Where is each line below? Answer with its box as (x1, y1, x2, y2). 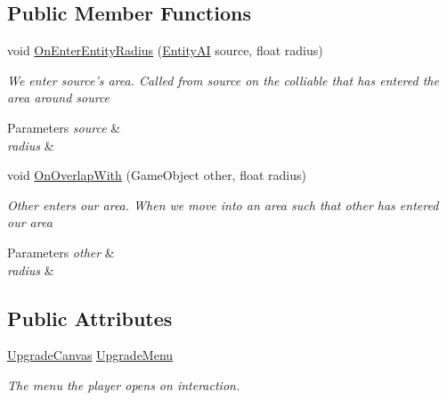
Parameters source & (7, 118, 121, 136)
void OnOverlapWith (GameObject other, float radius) (7, 166, 306, 184)
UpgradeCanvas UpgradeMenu (7, 346, 174, 364)
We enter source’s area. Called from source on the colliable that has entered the (7, 70, 439, 89)
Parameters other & (7, 242, 115, 261)
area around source (7, 88, 110, 107)
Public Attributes (7, 304, 173, 331)
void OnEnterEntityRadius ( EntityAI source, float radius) (7, 41, 323, 60)
